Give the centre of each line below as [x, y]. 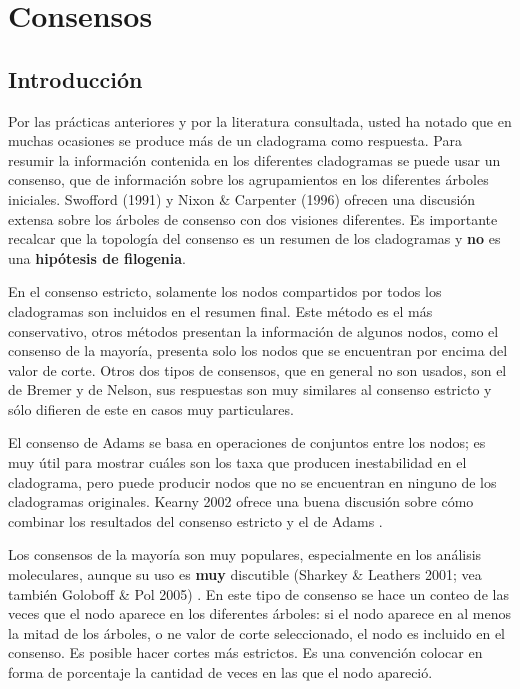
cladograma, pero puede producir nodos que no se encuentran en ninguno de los [252, 481]
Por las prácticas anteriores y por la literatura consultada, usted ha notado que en [260, 120]
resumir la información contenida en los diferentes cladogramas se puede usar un [254, 159]
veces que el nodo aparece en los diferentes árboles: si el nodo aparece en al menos [259, 613]
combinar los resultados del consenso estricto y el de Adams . [195, 520]
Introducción [75, 78]
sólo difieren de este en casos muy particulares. [151, 408]
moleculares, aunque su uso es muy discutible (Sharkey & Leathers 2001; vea [245, 574]
